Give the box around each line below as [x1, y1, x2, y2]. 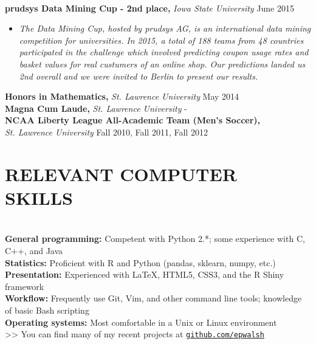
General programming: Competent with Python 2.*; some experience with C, [5, 232, 305, 245]
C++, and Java [5, 244, 63, 257]
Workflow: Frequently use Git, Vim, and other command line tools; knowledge [5, 292, 302, 304]
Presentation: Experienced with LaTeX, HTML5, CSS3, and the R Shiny [5, 268, 284, 281]
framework [5, 280, 44, 292]
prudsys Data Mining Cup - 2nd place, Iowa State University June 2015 [5, 1, 294, 14]
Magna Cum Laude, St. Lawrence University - [5, 101, 187, 114]
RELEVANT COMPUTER [5, 161, 237, 186]
